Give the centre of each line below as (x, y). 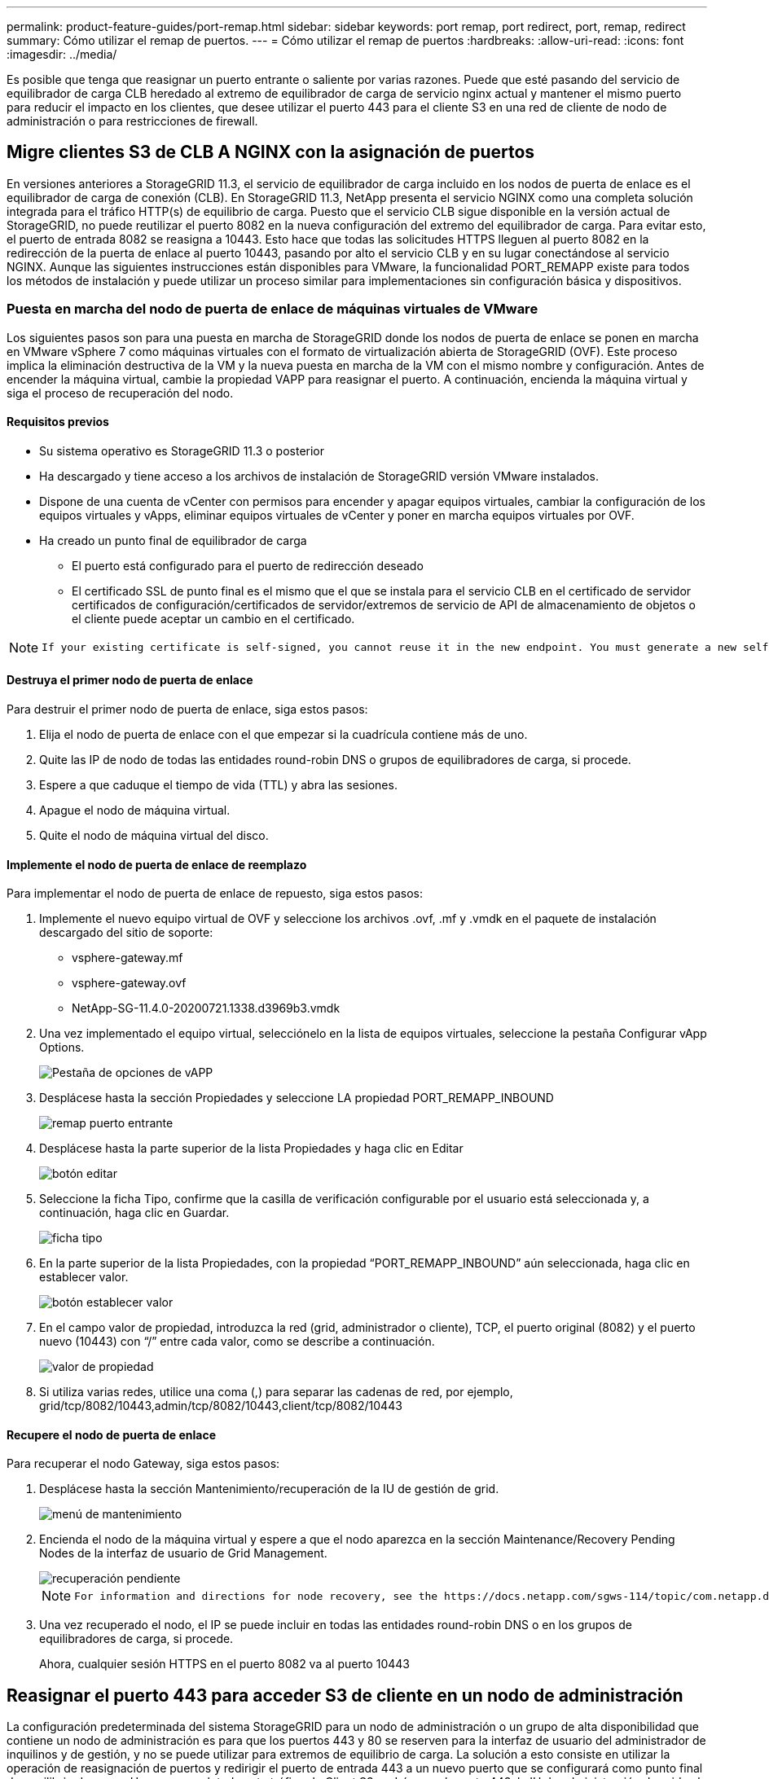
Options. (62, 1048)
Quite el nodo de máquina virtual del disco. (154, 836)
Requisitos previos (58, 422)
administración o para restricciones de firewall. (132, 121)
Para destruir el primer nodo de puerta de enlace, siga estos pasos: (187, 709)
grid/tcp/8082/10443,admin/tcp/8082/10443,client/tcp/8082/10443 (221, 1406)
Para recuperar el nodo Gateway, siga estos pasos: (143, 1464)
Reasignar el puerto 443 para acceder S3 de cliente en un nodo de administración (345, 1695)
